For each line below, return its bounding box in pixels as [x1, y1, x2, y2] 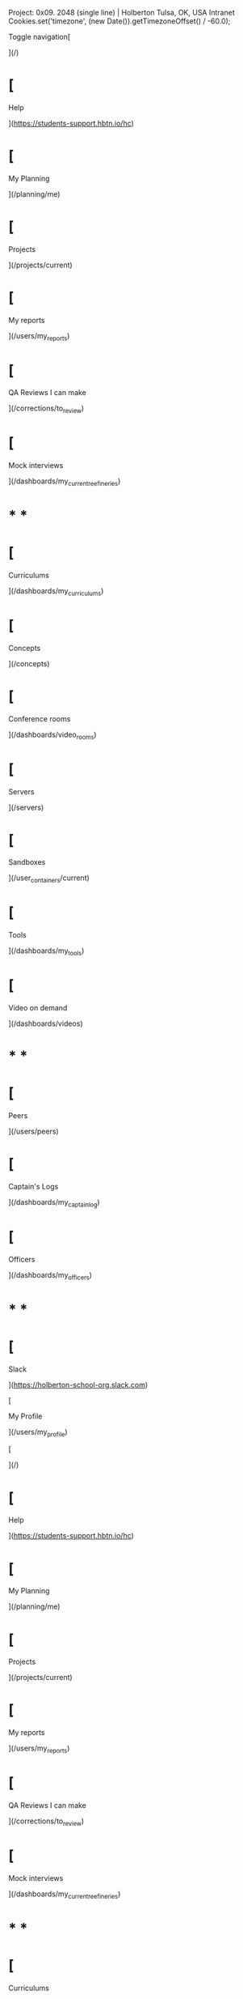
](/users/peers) [8, 1126, 59, 1137]
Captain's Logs [8, 1182, 59, 1192]
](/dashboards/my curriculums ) [8, 586, 104, 598]
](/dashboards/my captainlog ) [8, 1197, 100, 1209]
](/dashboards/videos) [8, 1019, 83, 1028]
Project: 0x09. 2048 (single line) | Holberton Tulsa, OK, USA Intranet [8, 8, 236, 17]
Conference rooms [8, 713, 71, 724]
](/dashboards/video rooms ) [8, 729, 97, 741]
